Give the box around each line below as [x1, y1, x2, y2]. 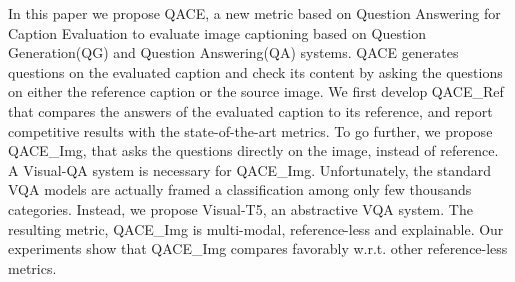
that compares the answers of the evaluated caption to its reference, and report [8, 100, 493, 121]
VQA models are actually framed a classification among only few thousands [8, 179, 472, 200]
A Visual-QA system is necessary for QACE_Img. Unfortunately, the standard [8, 159, 492, 180]
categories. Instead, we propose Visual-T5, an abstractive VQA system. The [8, 198, 473, 219]
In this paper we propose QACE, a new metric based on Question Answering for [8, 3, 501, 23]
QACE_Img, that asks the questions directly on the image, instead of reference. [8, 140, 499, 161]
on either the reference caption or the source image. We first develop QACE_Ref [8, 81, 504, 102]
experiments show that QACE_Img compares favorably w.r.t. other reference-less [8, 238, 508, 259]
